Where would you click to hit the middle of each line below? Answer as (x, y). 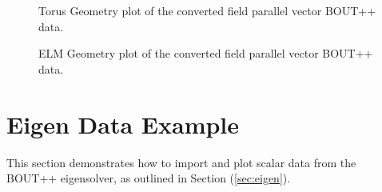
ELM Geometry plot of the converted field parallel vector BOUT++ (206, 53)
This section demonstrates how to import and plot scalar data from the (181, 162)
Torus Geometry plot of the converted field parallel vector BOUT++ (207, 10)
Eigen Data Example (123, 124)
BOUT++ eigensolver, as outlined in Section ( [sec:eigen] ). (149, 178)
